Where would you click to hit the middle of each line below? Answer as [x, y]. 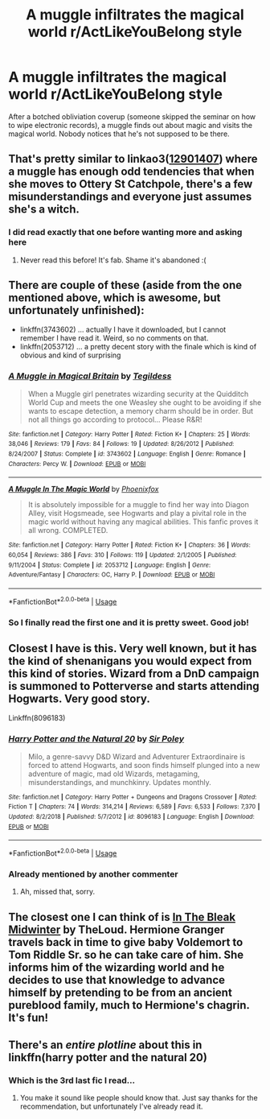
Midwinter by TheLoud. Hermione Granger [117, 929]
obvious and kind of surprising [70, 355]
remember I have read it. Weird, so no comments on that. [114, 338]
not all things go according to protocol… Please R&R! [115, 419]
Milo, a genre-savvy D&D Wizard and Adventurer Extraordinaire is [137, 756]
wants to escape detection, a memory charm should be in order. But [141, 411]
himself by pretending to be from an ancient [121, 992]
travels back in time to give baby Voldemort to [126, 942]
